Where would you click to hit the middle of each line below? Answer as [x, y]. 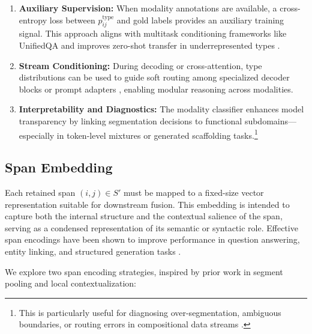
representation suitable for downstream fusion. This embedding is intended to [147, 204]
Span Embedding [59, 167]
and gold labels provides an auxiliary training [200, 20]
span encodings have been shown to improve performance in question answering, [152, 239]
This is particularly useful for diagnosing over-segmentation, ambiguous [150, 312]
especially [37, 135]
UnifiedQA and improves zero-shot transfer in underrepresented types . [149, 45]
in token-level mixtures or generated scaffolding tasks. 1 [157, 134]
